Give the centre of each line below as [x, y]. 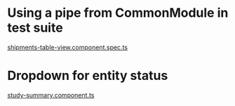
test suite [35, 28]
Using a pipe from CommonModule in [118, 13]
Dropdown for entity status [88, 76]
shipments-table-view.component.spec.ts [68, 47]
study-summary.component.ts [51, 95]
